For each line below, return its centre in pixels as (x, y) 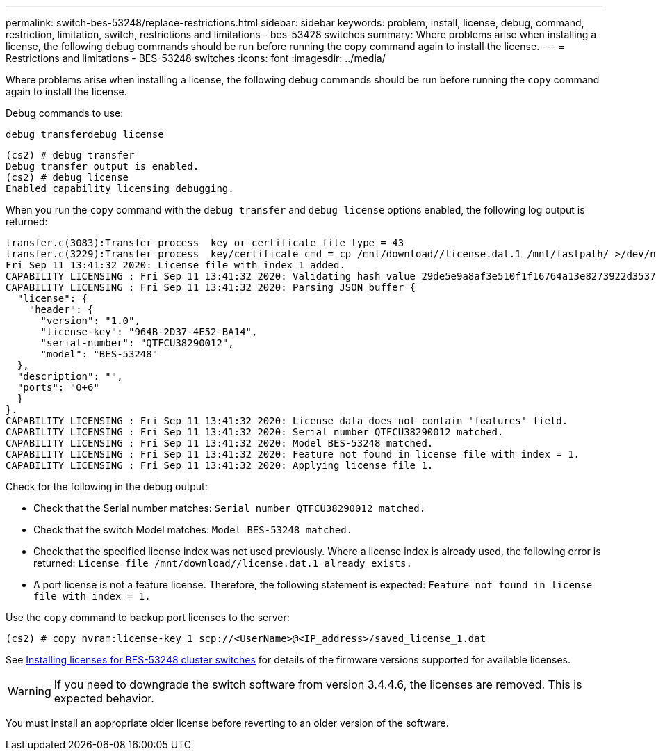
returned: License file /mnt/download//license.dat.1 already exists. (223, 563)
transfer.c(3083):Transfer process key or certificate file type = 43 (205, 243)
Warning (30, 691)
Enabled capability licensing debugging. (120, 188)
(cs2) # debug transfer (70, 155)
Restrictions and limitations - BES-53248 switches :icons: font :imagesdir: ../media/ (196, 58)
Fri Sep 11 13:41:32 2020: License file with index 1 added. (175, 265)
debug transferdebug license (85, 134)
